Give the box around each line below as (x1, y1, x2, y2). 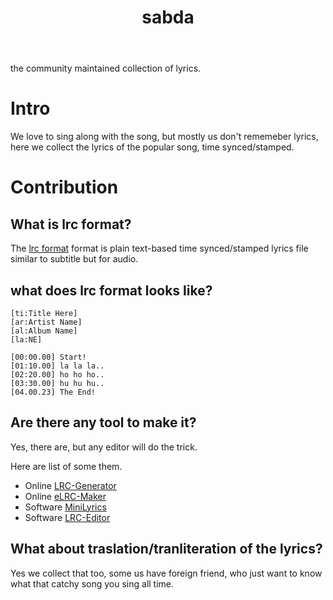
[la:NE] (10, 334, 43, 345)
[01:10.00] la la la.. (10, 361, 105, 371)
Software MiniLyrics (24, 501, 107, 513)
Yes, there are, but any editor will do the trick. (10, 441, 198, 453)
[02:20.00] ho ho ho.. (10, 369, 105, 380)
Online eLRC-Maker (24, 490, 107, 502)
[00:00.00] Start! (10, 352, 87, 362)
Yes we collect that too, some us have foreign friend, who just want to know (10, 567, 323, 579)
